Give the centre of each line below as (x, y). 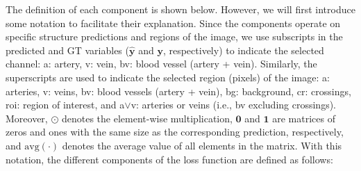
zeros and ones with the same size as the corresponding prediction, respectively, (175, 132)
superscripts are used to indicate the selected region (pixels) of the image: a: (168, 77)
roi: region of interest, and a (65, 105)
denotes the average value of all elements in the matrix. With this (202, 145)
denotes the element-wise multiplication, (147, 118)
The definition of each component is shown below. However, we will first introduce (180, 9)
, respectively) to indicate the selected (243, 50)
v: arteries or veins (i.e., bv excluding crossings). (233, 105)
